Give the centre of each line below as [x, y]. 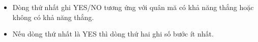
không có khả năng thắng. [53, 17]
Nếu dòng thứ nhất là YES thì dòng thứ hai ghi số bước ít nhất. [113, 34]
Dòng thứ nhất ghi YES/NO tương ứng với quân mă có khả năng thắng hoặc [133, 7]
